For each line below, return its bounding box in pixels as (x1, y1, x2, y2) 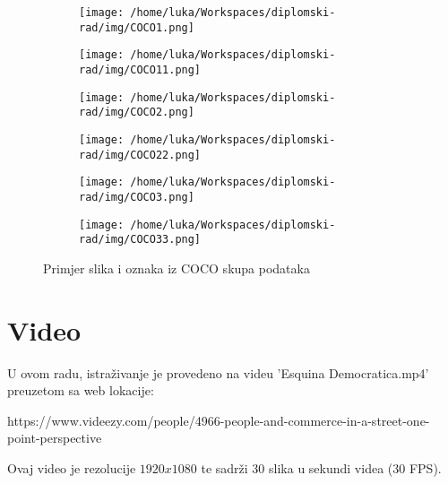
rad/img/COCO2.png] (79, 106, 194, 119)
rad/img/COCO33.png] (79, 233, 202, 246)
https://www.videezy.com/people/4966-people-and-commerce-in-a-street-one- (7, 411, 430, 429)
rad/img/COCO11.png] (79, 63, 202, 76)
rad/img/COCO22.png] (79, 148, 202, 161)
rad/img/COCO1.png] (79, 21, 194, 34)
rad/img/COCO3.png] (79, 190, 194, 203)
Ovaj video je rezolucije (7, 458, 136, 477)
